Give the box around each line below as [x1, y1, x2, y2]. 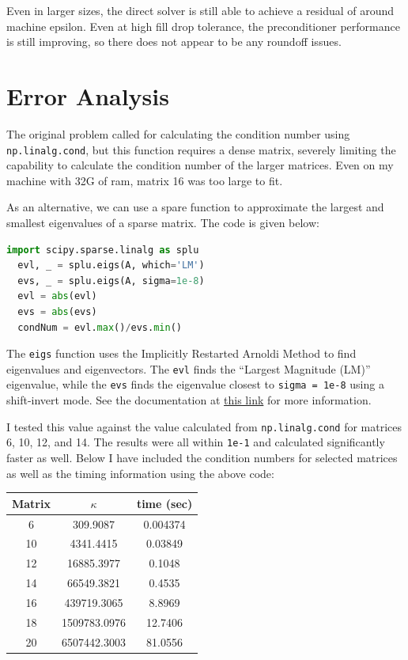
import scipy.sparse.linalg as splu [6, 244, 199, 256]
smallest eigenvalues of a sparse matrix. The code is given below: [6, 214, 319, 230]
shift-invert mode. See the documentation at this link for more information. [6, 392, 372, 408]
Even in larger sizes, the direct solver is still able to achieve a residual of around [6, 2, 395, 18]
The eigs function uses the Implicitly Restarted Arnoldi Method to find [6, 345, 357, 362]
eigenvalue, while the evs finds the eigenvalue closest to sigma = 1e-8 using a [6, 376, 384, 393]
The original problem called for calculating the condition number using [6, 125, 350, 142]
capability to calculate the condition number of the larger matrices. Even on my [6, 157, 394, 173]
